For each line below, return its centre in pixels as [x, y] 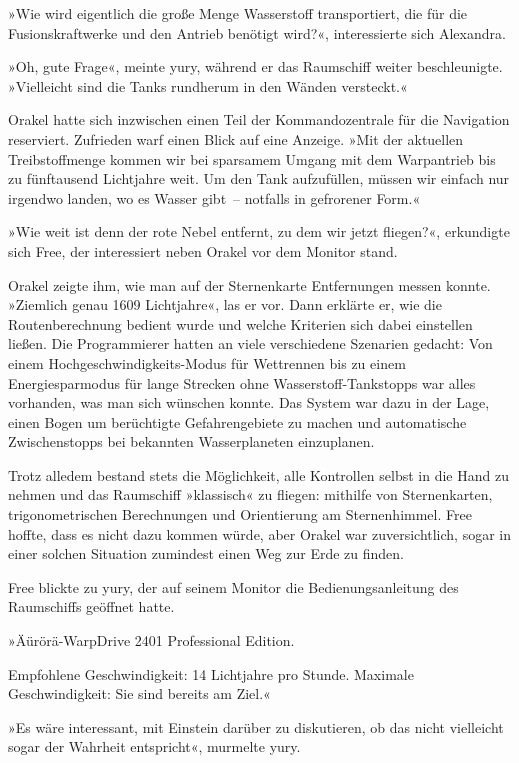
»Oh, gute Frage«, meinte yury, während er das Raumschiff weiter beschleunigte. [255, 66]
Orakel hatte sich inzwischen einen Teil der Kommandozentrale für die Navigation [259, 119]
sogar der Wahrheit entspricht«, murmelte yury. [154, 746]
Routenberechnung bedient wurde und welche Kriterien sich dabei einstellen [240, 323]
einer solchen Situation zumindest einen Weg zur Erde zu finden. [206, 553]
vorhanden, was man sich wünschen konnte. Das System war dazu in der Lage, [249, 402]
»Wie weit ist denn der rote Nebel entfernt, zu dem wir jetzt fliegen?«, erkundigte [259, 231]
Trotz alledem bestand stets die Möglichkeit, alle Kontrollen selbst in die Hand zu [258, 474]
